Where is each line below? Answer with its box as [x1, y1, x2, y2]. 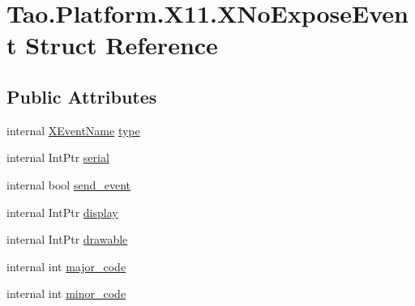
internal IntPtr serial [6, 149, 109, 166]
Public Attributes [6, 83, 157, 108]
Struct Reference [25, 28, 218, 62]
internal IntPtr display [6, 203, 118, 220]
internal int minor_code [6, 285, 126, 302]
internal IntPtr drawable [6, 231, 128, 248]
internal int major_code [6, 257, 126, 274]
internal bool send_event [6, 176, 130, 193]
